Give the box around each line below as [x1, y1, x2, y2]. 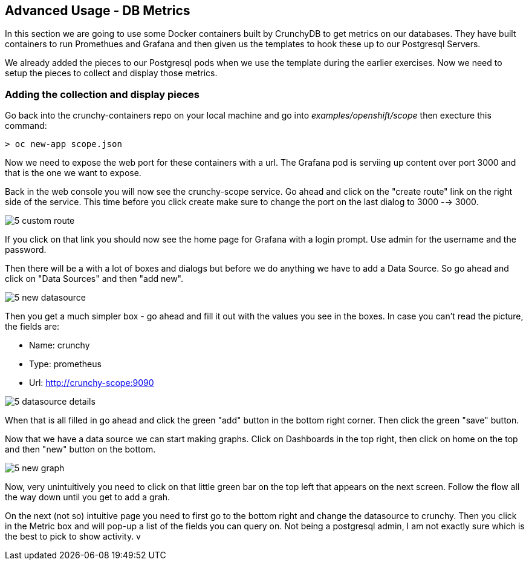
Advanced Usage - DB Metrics [5, 3, 190, 18]
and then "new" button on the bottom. [5, 444, 156, 455]
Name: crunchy [29, 340, 90, 351]
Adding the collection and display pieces [5, 88, 200, 100]
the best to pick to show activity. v [5, 531, 141, 542]
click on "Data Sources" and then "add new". [5, 273, 184, 284]
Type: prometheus [29, 359, 102, 370]
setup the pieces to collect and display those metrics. [5, 68, 218, 79]
